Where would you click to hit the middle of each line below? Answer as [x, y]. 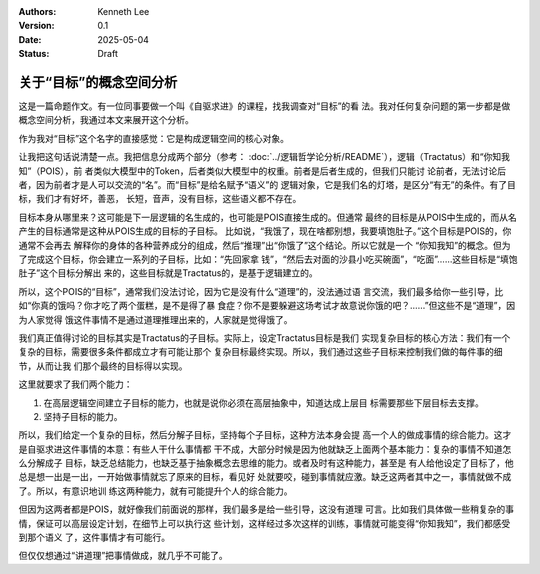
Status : [34, 54]
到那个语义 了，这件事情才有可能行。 [94, 537]
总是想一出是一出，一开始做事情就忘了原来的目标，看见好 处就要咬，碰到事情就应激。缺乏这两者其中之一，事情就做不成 [265, 477]
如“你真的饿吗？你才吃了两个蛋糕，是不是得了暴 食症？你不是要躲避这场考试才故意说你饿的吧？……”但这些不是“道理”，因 [267, 306]
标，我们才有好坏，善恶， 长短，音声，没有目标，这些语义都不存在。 [160, 199]
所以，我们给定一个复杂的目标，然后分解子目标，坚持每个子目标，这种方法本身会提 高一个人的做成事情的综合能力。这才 [265, 435]
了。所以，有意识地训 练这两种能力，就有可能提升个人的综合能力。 [155, 491]
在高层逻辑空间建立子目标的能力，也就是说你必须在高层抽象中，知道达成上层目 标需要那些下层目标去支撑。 [263, 402]
